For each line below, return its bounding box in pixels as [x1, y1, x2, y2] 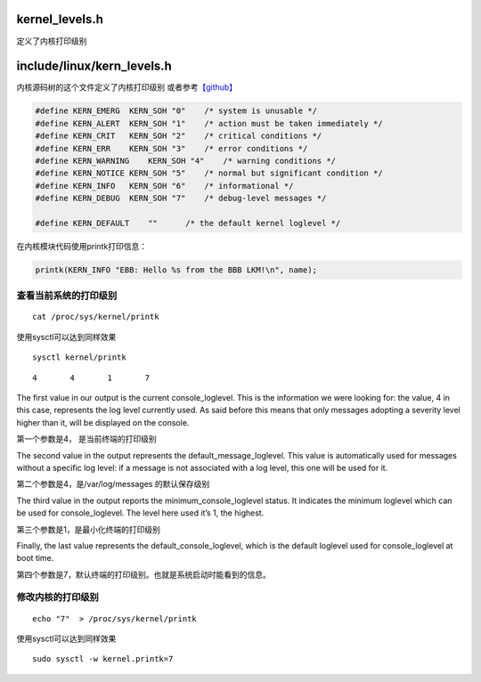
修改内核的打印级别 [16, 591, 100, 604]
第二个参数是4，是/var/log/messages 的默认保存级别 [16, 479, 210, 490]
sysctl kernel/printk [32, 353, 126, 362]
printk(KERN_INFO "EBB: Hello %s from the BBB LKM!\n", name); [35, 264, 318, 275]
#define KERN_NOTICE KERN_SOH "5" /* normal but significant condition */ [35, 168, 383, 178]
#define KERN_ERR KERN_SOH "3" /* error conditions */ [35, 143, 308, 153]
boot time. [16, 553, 54, 564]
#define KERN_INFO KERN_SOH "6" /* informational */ [35, 181, 294, 191]
